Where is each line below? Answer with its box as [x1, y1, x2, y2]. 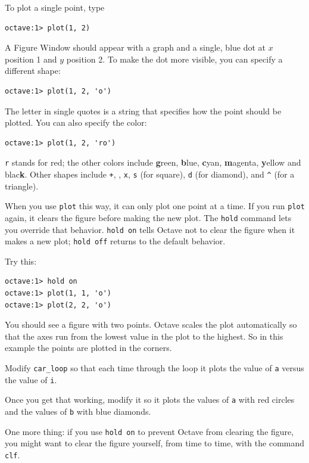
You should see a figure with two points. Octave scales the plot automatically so [5, 318, 297, 331]
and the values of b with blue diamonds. [5, 405, 151, 417]
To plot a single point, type [5, 1, 105, 13]
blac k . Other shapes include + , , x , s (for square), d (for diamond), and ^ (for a [5, 168, 295, 180]
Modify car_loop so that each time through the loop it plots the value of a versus [5, 362, 304, 374]
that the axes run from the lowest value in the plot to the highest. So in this [5, 330, 283, 342]
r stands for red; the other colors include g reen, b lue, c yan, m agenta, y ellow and [5, 156, 301, 169]
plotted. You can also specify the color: [5, 116, 147, 129]
